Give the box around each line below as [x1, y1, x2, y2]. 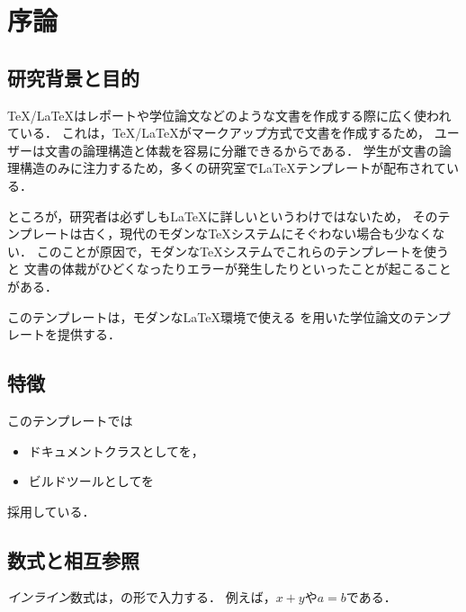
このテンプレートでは [7, 410, 133, 429]
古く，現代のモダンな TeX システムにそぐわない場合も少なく [82, 224, 433, 243]
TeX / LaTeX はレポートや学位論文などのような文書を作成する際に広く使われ [7, 105, 452, 124]
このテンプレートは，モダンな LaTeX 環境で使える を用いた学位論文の [7, 307, 414, 326]
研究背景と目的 [7, 63, 139, 91]
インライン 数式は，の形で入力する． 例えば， [7, 588, 276, 607]
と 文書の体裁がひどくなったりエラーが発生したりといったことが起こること [7, 259, 452, 278]
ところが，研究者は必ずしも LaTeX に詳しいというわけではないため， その [7, 206, 438, 225]
